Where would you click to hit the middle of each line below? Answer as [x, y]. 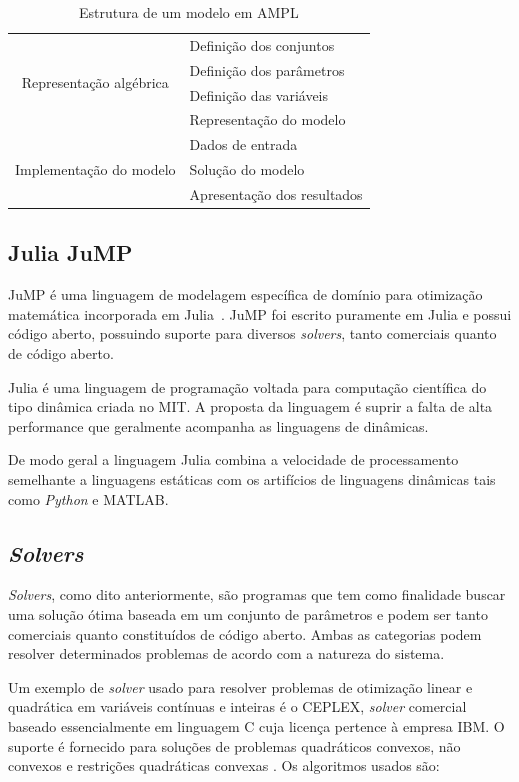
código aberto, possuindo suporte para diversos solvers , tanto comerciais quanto [252, 333]
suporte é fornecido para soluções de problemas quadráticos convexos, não [234, 745]
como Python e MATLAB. [88, 498]
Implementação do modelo [95, 169]
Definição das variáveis [259, 94]
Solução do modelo [247, 169]
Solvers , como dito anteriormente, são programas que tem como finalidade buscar [257, 594]
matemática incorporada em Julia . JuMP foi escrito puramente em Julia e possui [260, 313]
